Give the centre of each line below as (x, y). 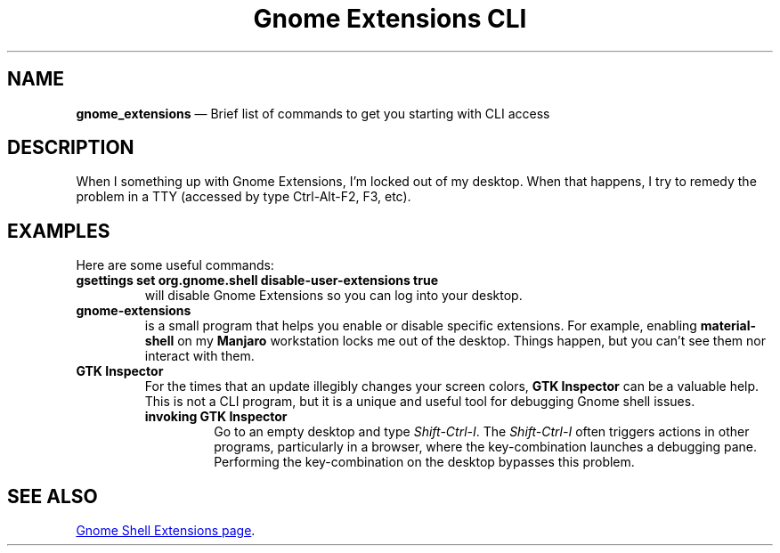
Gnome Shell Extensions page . (166, 531)
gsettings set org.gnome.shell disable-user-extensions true (257, 281)
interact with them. (199, 356)
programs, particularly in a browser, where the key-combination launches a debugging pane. (486, 447)
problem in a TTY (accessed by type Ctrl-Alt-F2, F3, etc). (244, 197)
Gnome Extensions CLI (390, 19)
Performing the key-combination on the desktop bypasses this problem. (424, 462)
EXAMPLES (59, 231)
